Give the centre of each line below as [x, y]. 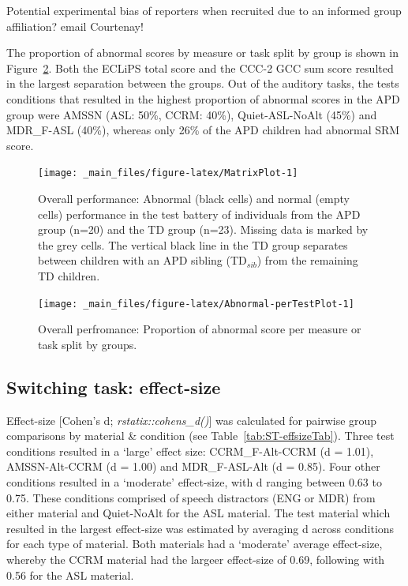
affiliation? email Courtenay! [75, 26]
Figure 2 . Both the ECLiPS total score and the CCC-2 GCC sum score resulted [200, 68]
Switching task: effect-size [114, 387]
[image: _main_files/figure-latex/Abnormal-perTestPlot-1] [196, 304]
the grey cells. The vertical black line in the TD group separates [193, 244]
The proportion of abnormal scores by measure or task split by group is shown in [203, 53]
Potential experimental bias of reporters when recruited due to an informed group [204, 10]
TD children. [69, 275]
